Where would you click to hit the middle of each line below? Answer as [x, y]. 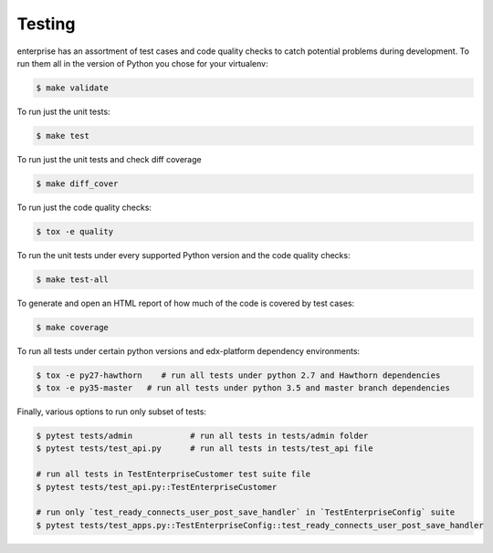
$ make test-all [73, 279]
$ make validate [73, 88]
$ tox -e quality [75, 231]
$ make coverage [73, 327]
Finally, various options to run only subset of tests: [112, 412]
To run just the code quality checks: [84, 207]
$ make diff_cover [77, 183]
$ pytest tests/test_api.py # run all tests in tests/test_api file [205, 449]
